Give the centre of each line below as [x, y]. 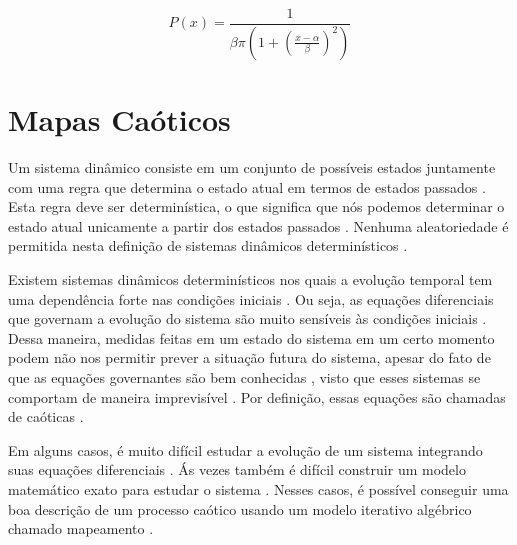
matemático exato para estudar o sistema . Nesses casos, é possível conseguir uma [258, 488]
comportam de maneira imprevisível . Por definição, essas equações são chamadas [257, 396]
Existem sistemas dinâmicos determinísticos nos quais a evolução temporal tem [250, 279]
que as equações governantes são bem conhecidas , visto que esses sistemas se [244, 376]
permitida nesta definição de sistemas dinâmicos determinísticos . [208, 245]
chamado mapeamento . [81, 528]
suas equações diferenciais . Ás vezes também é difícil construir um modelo [237, 469]
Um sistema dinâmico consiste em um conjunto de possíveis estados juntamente [252, 167]
